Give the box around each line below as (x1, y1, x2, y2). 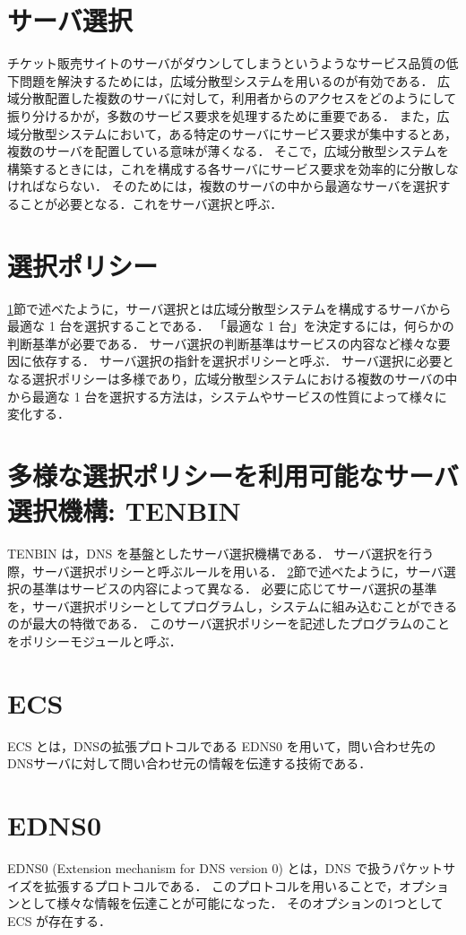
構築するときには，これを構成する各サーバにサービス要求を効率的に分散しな (7, 159, 459, 177)
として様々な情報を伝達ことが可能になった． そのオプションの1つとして (19, 894, 444, 913)
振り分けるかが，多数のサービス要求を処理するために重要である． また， (7, 106, 437, 125)
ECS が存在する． (7, 911, 112, 930)
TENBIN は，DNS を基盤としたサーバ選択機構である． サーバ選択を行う (7, 544, 435, 563)
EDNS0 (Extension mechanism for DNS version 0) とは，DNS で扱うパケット (7, 859, 444, 878)
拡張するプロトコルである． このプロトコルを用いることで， (44, 876, 400, 895)
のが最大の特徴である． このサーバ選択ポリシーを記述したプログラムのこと (7, 614, 450, 633)
